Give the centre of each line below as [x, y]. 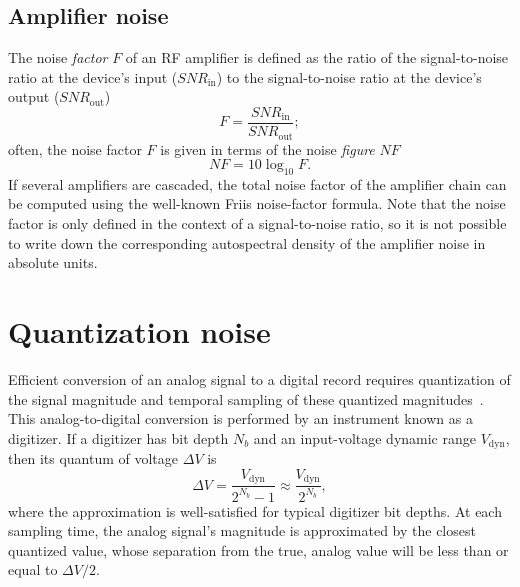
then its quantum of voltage [93, 458]
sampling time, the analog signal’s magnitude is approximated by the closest [242, 530]
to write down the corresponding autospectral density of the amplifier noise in [247, 242]
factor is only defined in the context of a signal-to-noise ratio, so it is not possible [257, 223]
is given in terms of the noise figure [267, 148]
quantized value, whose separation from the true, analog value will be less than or [258, 549]
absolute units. [53, 262]
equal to [33, 569]
